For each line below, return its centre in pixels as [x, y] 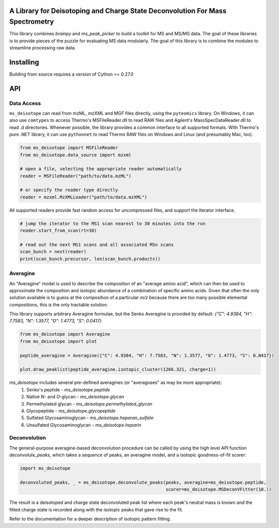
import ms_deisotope [45, 468]
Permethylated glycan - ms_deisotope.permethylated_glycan [89, 404]
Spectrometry [32, 22]
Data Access [25, 103]
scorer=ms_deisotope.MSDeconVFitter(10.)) [219, 489]
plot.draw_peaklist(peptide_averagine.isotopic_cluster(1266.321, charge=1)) [118, 370]
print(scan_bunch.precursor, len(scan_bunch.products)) [90, 259]
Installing [24, 62]
